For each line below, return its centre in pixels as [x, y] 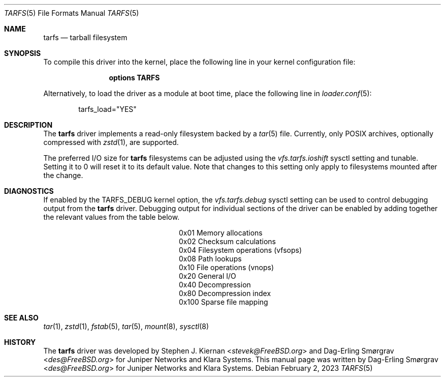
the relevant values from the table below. [112, 217]
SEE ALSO [21, 318]
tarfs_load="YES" [107, 109]
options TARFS [134, 78]
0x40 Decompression [215, 285]
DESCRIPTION [28, 125]
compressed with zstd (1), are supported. [111, 142]
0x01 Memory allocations [221, 233]
